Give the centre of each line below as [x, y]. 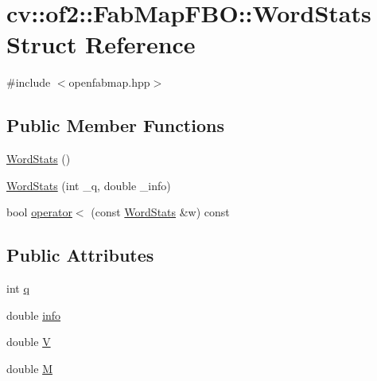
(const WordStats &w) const [160, 212]
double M [29, 368]
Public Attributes [80, 255]
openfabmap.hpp [109, 82]
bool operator [39, 212]
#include [29, 82]
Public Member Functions [115, 125]
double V [29, 342]
